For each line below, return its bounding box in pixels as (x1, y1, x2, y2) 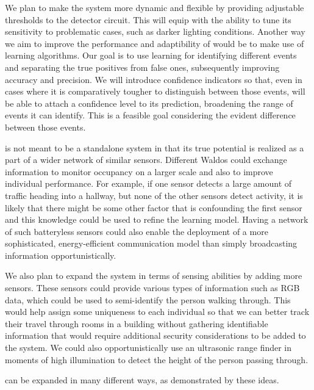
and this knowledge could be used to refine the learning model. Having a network (5, 213, 309, 226)
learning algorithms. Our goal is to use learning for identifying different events (5, 49, 297, 62)
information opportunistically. (5, 248, 116, 261)
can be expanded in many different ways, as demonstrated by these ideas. (5, 374, 279, 386)
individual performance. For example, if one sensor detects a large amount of (5, 177, 292, 190)
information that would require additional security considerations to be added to (5, 329, 306, 342)
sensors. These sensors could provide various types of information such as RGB (5, 281, 300, 294)
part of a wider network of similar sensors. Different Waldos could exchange (5, 153, 287, 166)
